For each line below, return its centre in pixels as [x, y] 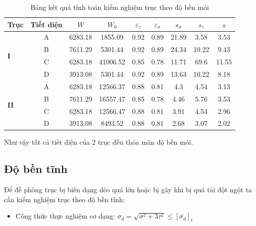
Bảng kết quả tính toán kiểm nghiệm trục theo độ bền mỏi [120, 7]
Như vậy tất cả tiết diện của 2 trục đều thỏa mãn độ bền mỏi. [99, 142]
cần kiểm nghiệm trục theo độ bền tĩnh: [65, 199]
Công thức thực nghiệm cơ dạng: [65, 216]
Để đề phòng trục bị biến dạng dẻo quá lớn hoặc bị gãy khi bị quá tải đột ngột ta [128, 190]
